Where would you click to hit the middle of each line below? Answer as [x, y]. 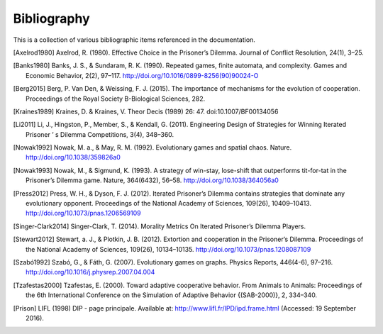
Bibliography [51, 18]
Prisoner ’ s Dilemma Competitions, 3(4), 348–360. [100, 134]
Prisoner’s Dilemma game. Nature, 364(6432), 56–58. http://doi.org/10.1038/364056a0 [152, 180]
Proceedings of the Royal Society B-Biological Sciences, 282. [116, 99]
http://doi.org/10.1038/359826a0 [73, 157]
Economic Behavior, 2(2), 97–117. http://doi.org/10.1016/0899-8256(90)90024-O [142, 75]
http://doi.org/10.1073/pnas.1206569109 [83, 213]
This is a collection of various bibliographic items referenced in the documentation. [134, 40]
